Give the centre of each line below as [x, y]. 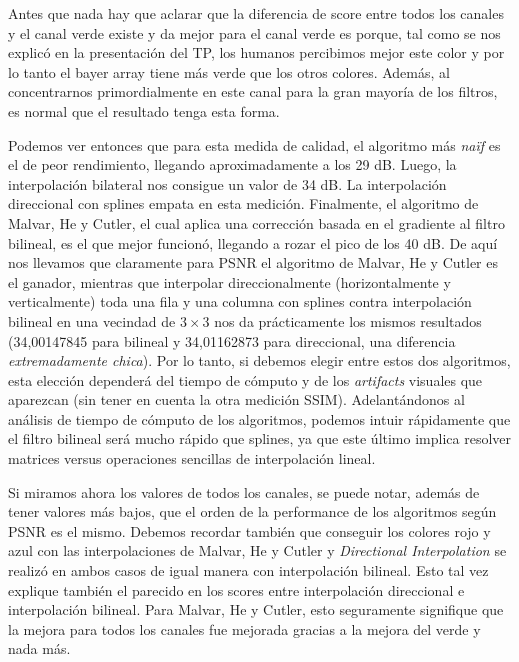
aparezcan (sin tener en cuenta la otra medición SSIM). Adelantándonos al [236, 399]
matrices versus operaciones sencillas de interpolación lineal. [192, 458]
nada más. [39, 648]
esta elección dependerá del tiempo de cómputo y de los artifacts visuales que [245, 379]
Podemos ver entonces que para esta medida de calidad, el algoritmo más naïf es [254, 144]
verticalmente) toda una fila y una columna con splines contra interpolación [240, 301]
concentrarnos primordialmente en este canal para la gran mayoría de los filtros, [253, 91]
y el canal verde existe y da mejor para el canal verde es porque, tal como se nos [254, 32]
